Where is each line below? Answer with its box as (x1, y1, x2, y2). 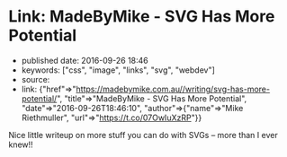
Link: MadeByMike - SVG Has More (8, 6, 275, 27)
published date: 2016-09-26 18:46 (21, 55, 149, 65)
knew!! (8, 139, 33, 150)
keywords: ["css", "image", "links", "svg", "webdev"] (21, 65, 215, 75)
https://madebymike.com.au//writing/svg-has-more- (76, 83, 271, 94)
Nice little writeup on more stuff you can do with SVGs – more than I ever (8, 129, 278, 140)
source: (21, 74, 50, 84)
